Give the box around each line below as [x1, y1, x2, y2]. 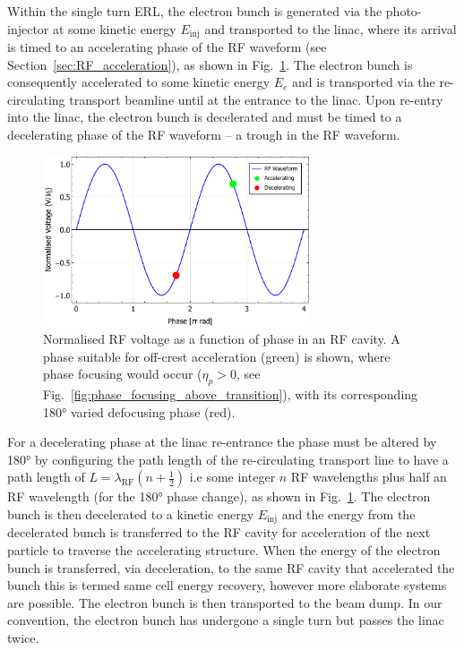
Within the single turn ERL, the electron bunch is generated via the [7, 2, 382, 20]
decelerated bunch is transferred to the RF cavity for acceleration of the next [7, 523, 431, 542]
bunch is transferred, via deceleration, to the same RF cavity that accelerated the [7, 558, 455, 577]
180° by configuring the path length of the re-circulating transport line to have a [7, 449, 449, 468]
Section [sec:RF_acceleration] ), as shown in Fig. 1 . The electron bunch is [7, 55, 413, 73]
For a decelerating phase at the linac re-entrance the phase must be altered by [7, 432, 437, 451]
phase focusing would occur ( [43, 364, 202, 383]
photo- [385, 2, 422, 20]
